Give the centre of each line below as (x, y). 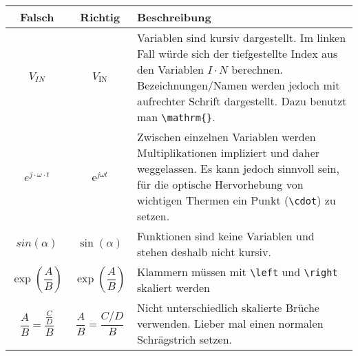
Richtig (100, 17)
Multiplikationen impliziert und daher (228, 153)
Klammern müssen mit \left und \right (237, 272)
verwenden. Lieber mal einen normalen (230, 323)
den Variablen (170, 69)
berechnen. (257, 69)
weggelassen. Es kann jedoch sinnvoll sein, (238, 168)
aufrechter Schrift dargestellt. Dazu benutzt (242, 101)
